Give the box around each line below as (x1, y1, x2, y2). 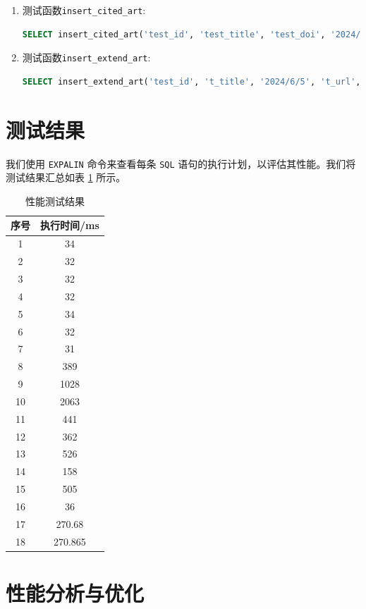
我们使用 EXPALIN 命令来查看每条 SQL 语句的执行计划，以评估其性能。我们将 (6, 156, 356, 171)
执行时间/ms (40, 218, 99, 233)
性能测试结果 (25, 193, 85, 208)
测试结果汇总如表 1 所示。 (6, 170, 126, 185)
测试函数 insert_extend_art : (22, 50, 151, 65)
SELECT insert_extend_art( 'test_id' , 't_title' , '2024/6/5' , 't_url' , (22, 76, 361, 87)
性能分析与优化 (6, 578, 145, 607)
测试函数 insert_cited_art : (22, 3, 146, 17)
